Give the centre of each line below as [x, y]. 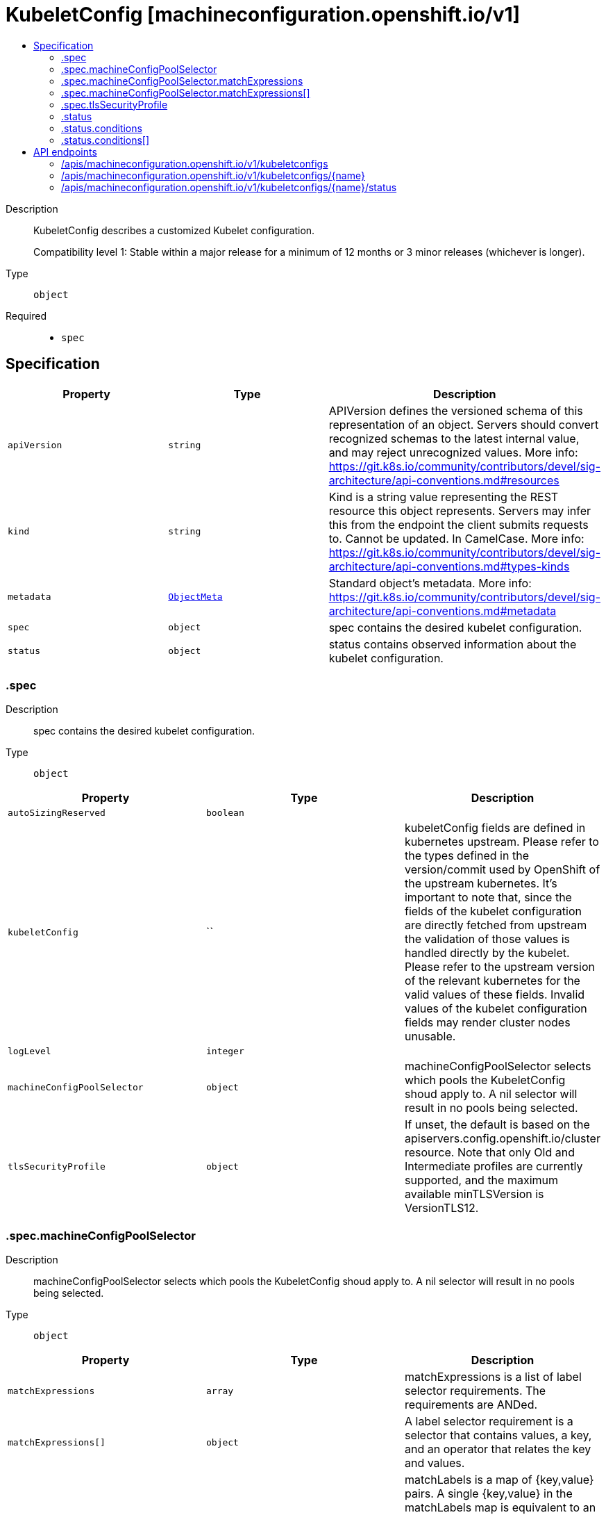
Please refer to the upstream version [499, 967]
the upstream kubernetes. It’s [481, 884]
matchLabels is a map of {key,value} [499, 1480]
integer [225, 1051]
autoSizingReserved [57, 813]
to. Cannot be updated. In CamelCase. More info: [456, 538]
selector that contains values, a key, [498, 1435]
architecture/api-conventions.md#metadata [443, 611]
